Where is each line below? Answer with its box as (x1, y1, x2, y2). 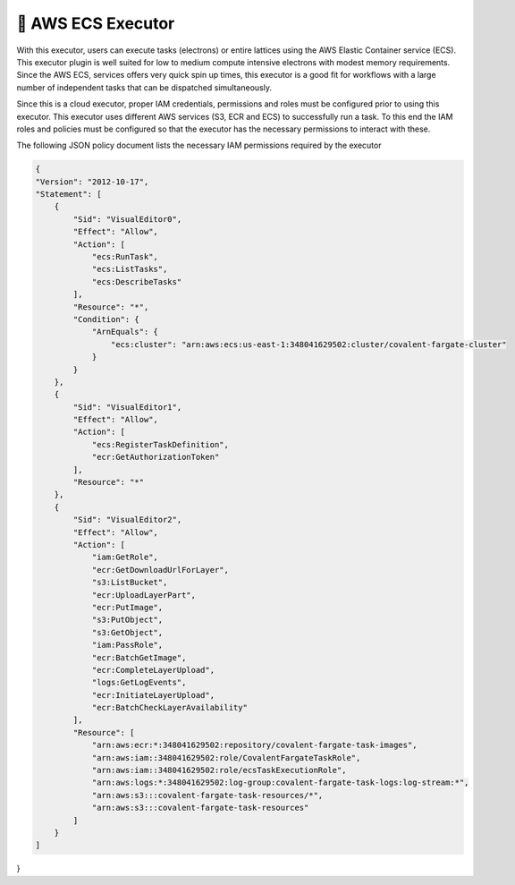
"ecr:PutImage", (91, 602, 164, 612)
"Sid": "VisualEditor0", (72, 214, 182, 224)
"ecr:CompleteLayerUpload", (91, 665, 215, 675)
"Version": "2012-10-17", (35, 176, 149, 187)
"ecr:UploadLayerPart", (91, 590, 197, 600)
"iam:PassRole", (91, 640, 164, 651)
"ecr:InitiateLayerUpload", (91, 690, 215, 700)
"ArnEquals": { (91, 327, 158, 337)
